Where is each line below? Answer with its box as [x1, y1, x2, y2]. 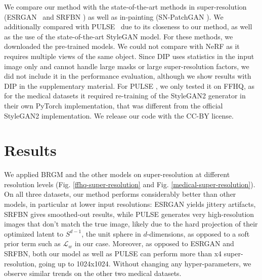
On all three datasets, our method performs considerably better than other [4, 189, 236, 199]
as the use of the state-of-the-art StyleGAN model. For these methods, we [4, 31, 233, 41]
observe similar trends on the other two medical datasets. [4, 268, 182, 278]
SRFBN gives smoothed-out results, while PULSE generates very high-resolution [4, 208, 254, 219]
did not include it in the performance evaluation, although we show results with [4, 71, 251, 81]
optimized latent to [4, 228, 64, 239]
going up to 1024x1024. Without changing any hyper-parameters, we [38, 258, 251, 268]
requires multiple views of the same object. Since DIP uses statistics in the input [4, 50, 254, 61]
